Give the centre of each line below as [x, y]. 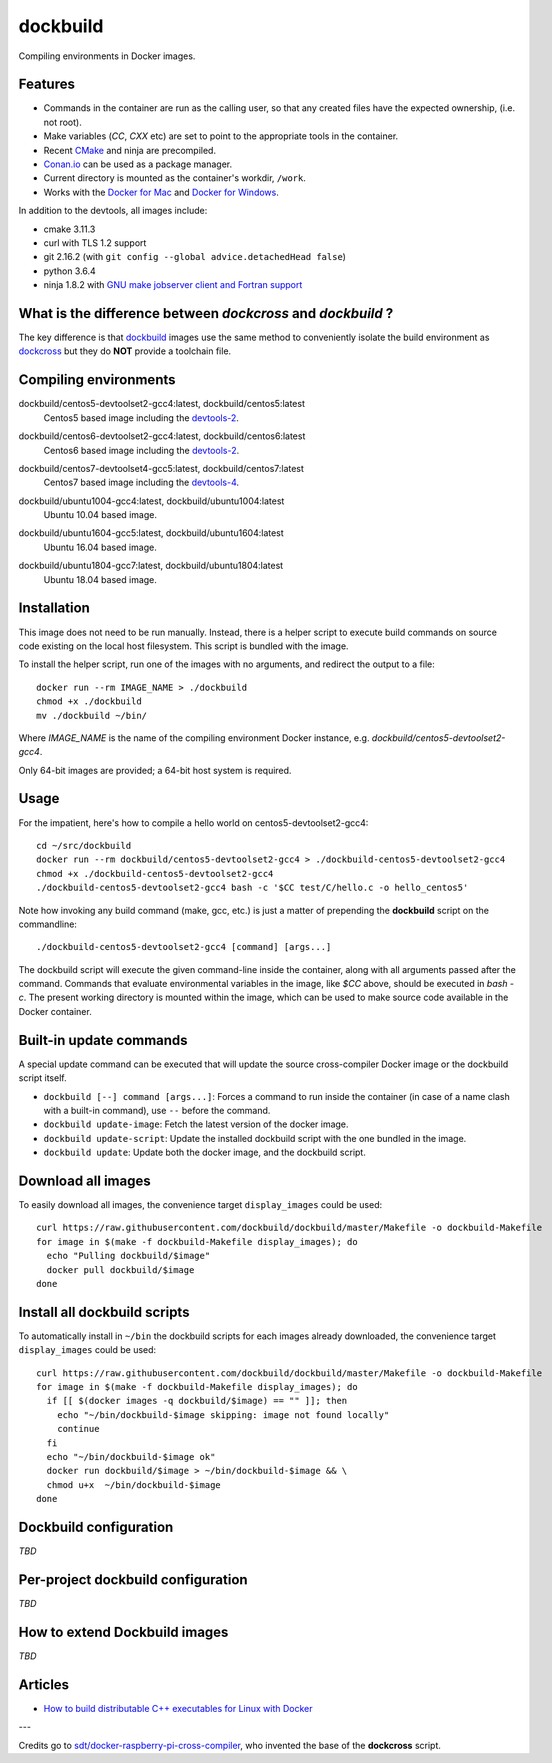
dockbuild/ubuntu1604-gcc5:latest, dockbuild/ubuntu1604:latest [151, 533]
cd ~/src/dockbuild [84, 845]
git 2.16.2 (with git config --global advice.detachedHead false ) [195, 257]
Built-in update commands [103, 1040]
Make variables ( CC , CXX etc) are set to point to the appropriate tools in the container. [221, 136]
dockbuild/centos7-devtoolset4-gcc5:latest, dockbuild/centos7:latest [161, 468]
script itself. [42, 1078]
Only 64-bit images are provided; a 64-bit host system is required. [155, 770]
